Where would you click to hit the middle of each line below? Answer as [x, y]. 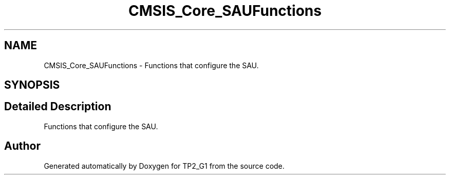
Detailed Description [58, 107]
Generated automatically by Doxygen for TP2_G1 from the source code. [164, 166]
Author [22, 146]
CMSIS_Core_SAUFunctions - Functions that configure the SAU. [151, 65]
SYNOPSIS [32, 85]
